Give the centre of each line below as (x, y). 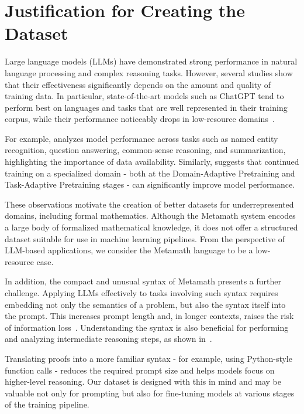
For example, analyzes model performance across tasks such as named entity (141, 138)
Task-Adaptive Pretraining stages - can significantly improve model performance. (150, 184)
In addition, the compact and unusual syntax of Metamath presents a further (143, 281)
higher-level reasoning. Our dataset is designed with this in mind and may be (143, 381)
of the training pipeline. (47, 404)
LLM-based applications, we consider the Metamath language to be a (129, 250)
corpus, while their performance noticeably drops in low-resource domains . (140, 119)
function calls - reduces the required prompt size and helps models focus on (140, 370)
